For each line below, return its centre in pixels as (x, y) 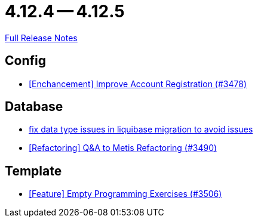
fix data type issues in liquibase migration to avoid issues (141, 129)
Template (33, 171)
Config (25, 61)
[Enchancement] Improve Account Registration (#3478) (138, 84)
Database (34, 107)
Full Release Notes (41, 38)
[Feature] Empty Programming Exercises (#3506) (125, 194)
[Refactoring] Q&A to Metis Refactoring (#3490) (123, 148)
